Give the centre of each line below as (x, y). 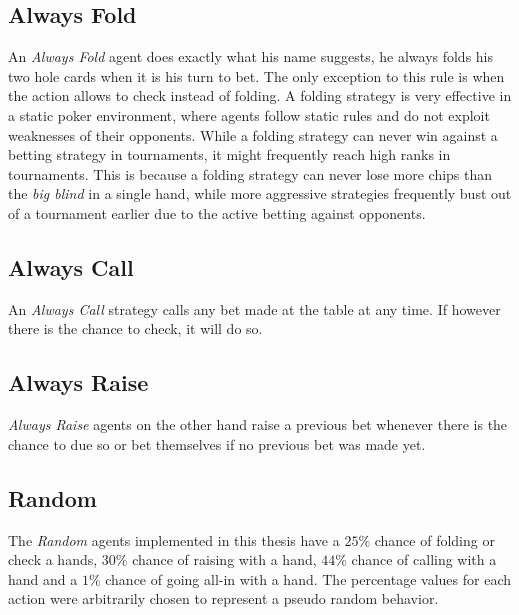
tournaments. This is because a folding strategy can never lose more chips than (250, 173)
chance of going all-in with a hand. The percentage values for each (308, 578)
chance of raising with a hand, (224, 559)
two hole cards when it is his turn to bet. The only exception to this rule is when (256, 75)
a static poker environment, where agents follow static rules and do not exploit (249, 114)
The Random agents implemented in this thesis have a (174, 539)
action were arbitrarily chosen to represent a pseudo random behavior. (223, 598)
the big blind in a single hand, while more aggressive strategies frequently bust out (260, 193)
